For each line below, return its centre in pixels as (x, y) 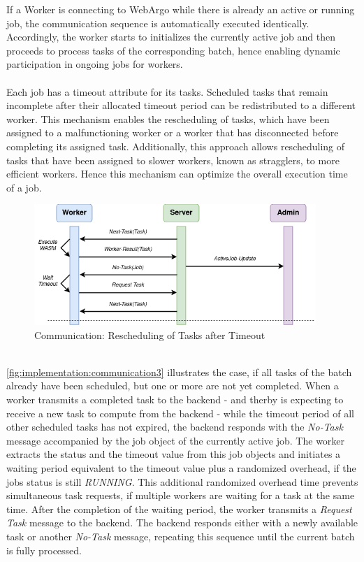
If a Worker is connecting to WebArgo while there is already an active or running (181, 9)
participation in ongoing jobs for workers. (95, 64)
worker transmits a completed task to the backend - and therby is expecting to (175, 399)
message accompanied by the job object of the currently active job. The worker (176, 440)
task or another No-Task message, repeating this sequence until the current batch (181, 536)
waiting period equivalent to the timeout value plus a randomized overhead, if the (181, 467)
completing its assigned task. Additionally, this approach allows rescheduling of (176, 146)
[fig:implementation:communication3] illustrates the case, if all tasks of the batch (179, 372)
